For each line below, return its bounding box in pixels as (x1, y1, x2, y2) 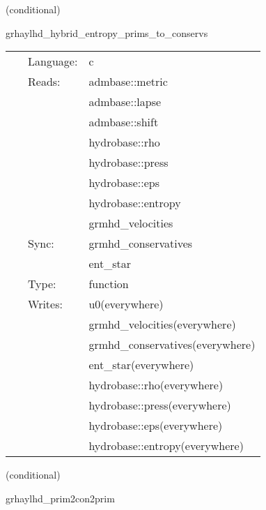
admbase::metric (88, 73, 168, 90)
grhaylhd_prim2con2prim (6, 490, 115, 505)
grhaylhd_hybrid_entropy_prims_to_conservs (6, 25, 208, 40)
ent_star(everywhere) (88, 357, 194, 373)
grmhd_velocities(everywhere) (88, 316, 236, 333)
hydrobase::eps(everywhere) (88, 417, 223, 434)
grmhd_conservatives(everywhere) (88, 336, 256, 353)
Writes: (28, 296, 63, 313)
